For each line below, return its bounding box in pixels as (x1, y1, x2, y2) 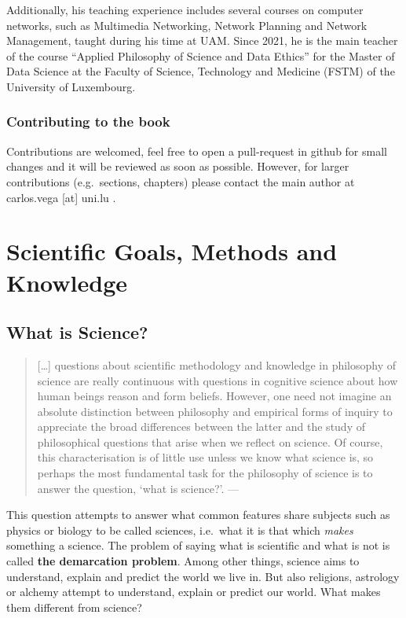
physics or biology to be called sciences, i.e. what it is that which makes (6, 521, 353, 538)
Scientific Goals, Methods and (6, 235, 338, 267)
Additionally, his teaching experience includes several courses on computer (6, 2, 364, 17)
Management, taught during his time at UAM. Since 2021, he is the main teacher (6, 32, 398, 49)
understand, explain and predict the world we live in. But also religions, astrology (6, 568, 400, 584)
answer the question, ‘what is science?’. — (37, 480, 239, 496)
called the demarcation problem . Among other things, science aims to (6, 553, 360, 569)
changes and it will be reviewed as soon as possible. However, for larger (6, 158, 349, 175)
